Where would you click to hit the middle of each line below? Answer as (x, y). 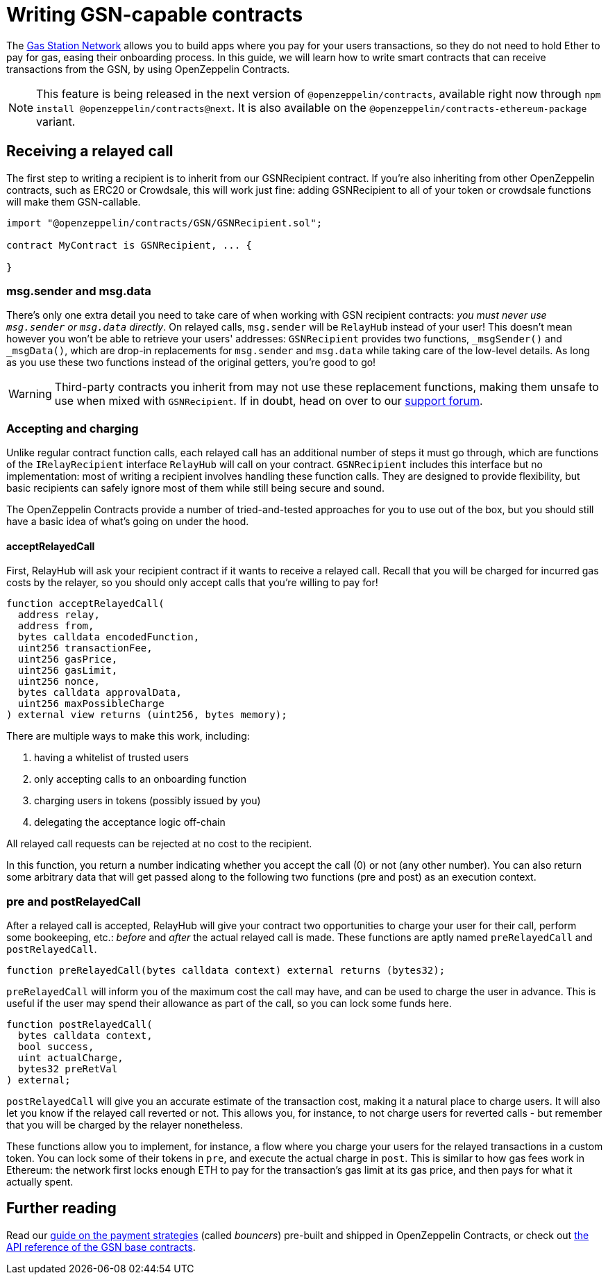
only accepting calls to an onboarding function (141, 779)
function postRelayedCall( (79, 1025)
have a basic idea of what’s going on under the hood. (128, 522)
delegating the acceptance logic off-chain (130, 822)
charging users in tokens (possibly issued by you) (147, 801)
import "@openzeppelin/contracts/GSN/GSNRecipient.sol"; (164, 223)
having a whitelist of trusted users (111, 758)
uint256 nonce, (59, 682)
